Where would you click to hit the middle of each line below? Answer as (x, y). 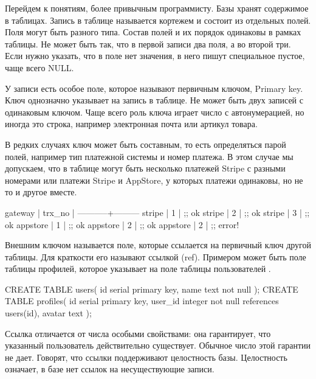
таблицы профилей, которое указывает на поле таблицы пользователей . (138, 269)
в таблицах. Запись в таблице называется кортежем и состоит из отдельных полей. (158, 20)
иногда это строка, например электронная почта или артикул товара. (131, 124)
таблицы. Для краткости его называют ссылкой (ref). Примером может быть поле (156, 256)
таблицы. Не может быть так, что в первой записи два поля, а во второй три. (148, 43)
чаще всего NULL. (39, 67)
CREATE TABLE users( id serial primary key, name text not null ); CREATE (152, 289)
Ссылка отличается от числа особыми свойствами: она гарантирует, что (138, 333)
